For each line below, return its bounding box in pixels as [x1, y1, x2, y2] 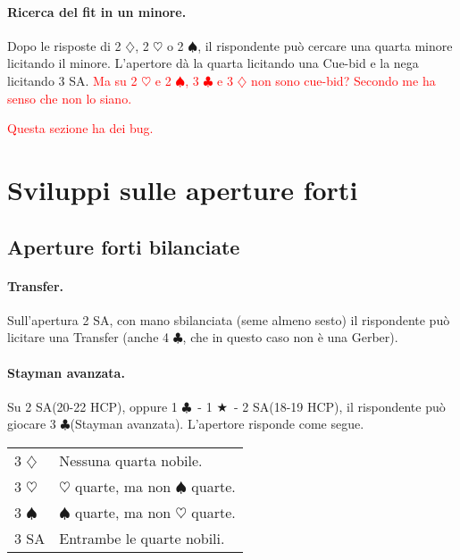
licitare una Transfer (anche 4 [7, 328, 170, 347]
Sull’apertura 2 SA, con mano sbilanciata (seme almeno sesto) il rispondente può [7, 310, 450, 329]
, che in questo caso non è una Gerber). [182, 328, 398, 347]
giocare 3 [7, 414, 56, 433]
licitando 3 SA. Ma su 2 [7, 71, 138, 89]
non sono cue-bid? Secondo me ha [251, 71, 436, 89]
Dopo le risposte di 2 [7, 36, 121, 54]
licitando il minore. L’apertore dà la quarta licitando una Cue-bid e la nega [7, 54, 419, 72]
